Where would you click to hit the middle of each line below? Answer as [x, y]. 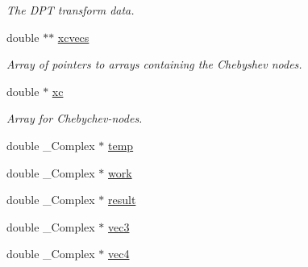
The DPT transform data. [71, 10]
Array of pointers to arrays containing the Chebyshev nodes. [154, 64]
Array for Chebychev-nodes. [75, 118]
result [122, 200]
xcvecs [73, 37]
